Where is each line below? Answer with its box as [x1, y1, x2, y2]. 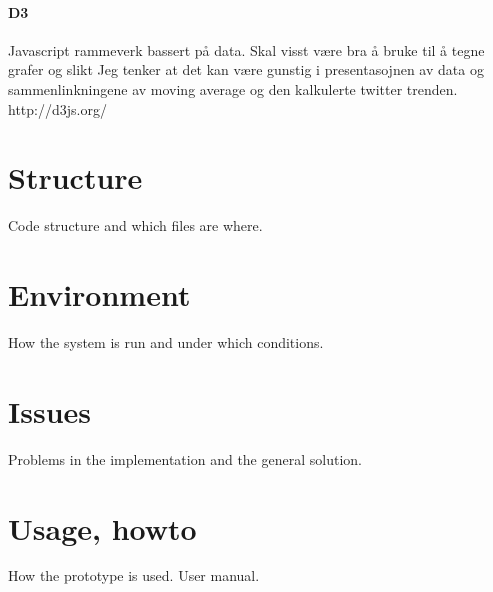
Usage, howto [8, 507, 197, 548]
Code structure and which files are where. [8, 215, 263, 236]
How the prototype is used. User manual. [8, 565, 260, 586]
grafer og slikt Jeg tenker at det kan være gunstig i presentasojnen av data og [8, 59, 484, 80]
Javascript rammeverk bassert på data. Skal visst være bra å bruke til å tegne [8, 39, 485, 60]
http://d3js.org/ [8, 98, 107, 119]
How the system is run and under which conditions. [8, 332, 324, 353]
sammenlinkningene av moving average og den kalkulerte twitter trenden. [8, 78, 458, 99]
